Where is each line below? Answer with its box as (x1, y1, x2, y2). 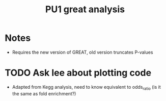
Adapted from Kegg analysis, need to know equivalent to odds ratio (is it (12, 84, 161, 91)
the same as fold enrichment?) (12, 90, 76, 96)
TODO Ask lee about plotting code (5, 67, 151, 79)
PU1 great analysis (45, 4, 125, 15)
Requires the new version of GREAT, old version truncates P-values (12, 49, 153, 55)
